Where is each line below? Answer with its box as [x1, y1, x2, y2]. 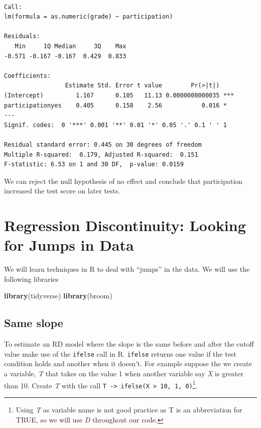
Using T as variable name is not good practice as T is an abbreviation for [16, 404, 242, 414]
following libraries [4, 273, 59, 284]
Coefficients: [4, 72, 51, 79]
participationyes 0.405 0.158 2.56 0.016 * [4, 101, 227, 109]
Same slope [4, 315, 63, 331]
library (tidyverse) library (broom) [4, 290, 112, 301]
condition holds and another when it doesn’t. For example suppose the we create [4, 358, 252, 369]
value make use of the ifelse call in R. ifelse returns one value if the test [4, 348, 236, 359]
